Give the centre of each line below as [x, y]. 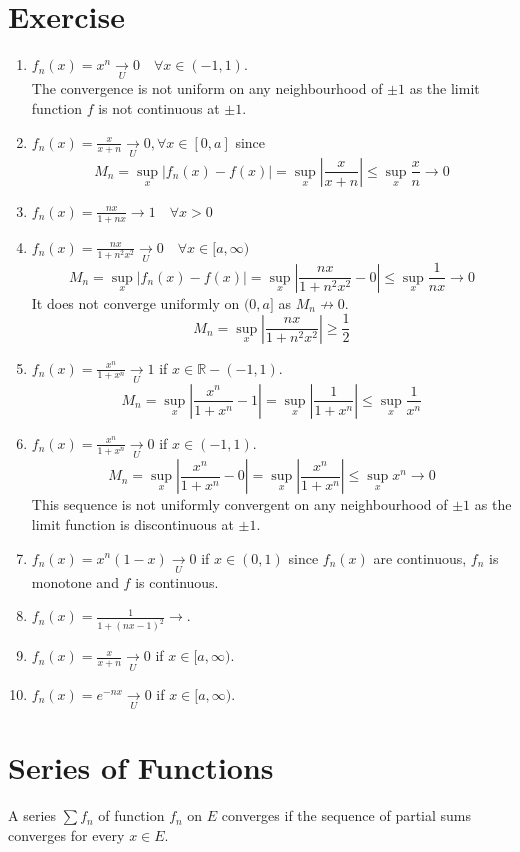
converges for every [66, 834]
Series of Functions [141, 767]
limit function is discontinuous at [132, 523]
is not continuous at [159, 108]
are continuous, [420, 557]
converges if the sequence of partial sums [346, 815]
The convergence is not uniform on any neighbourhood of [207, 88]
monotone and [75, 581]
